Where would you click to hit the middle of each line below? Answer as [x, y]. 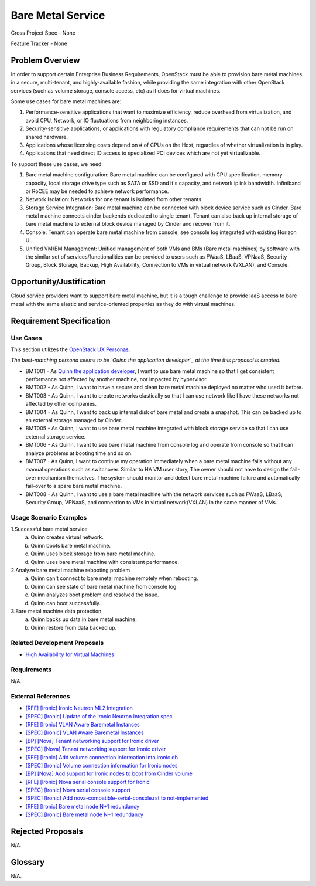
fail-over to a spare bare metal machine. [74, 486]
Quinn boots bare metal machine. [71, 545]
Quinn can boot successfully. [66, 603]
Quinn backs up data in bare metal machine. [84, 619]
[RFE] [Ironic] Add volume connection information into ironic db [102, 757]
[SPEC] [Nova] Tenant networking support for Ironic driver [96, 749]
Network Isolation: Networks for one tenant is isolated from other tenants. [114, 199]
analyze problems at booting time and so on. [79, 453]
